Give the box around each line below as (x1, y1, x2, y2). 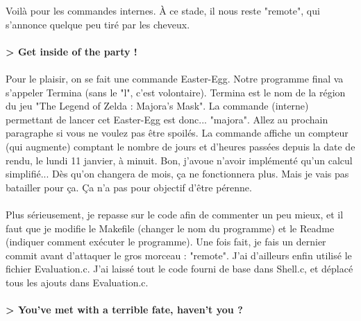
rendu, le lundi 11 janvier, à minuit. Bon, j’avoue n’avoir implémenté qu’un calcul (6, 153, 353, 167)
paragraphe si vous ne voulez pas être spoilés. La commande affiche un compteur (6, 125, 349, 140)
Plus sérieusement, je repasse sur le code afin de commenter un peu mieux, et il (6, 207, 344, 221)
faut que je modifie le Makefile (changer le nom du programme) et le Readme (6, 220, 335, 235)
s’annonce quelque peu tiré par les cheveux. (6, 17, 190, 31)
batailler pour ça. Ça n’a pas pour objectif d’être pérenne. (6, 180, 252, 194)
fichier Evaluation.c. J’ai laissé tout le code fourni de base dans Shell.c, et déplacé (6, 261, 353, 276)
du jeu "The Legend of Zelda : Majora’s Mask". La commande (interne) (6, 98, 309, 113)
